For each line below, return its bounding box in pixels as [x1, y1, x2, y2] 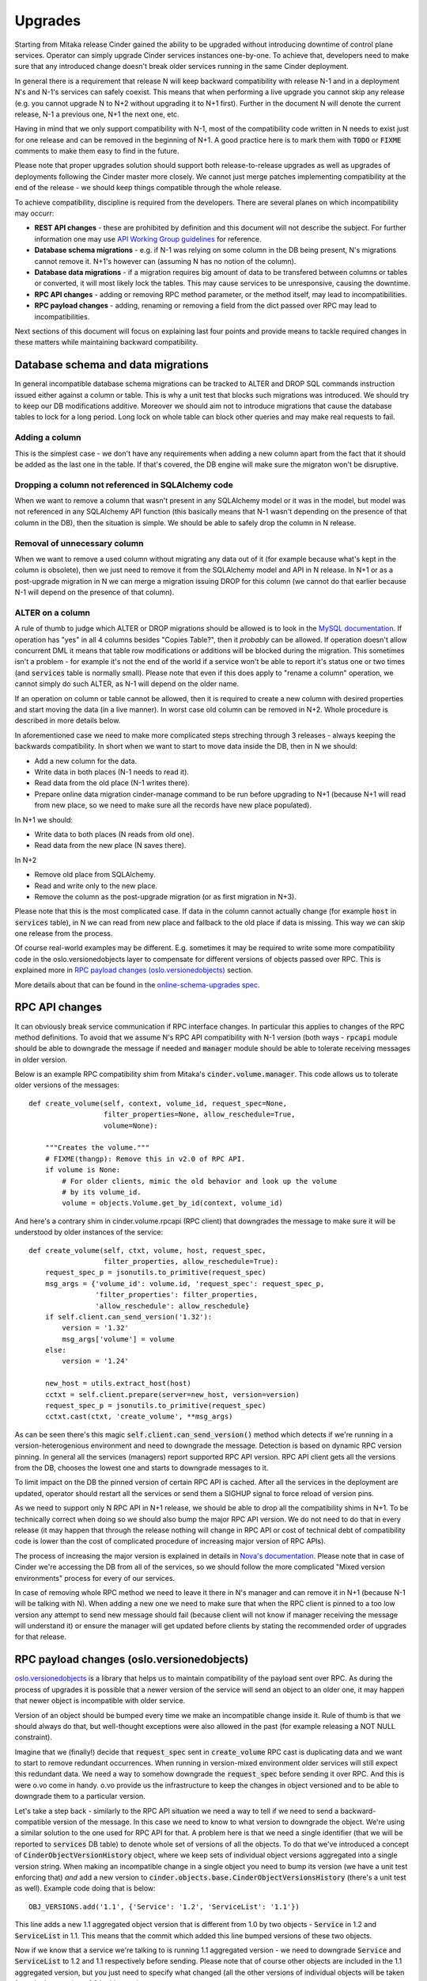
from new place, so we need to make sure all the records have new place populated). [34, 800, 312, 810]
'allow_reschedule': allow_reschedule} [95, 1301, 250, 1311]
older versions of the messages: [14, 1080, 120, 1090]
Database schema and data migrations [14, 358, 209, 372]
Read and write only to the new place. [34, 880, 158, 891]
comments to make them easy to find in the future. [14, 147, 179, 156]
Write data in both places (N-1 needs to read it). [34, 767, 190, 777]
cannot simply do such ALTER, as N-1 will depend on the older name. [14, 679, 240, 689]
